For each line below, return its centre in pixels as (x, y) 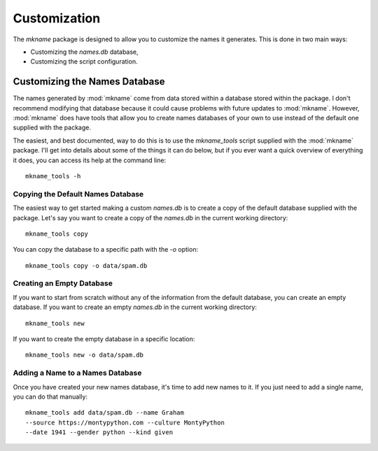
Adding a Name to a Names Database (77, 373)
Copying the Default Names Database (78, 194)
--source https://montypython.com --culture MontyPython (125, 422)
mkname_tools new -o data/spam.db (84, 355)
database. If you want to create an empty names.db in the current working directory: (135, 307)
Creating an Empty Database (63, 283)
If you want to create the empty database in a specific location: (104, 338)
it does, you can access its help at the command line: (90, 160)
